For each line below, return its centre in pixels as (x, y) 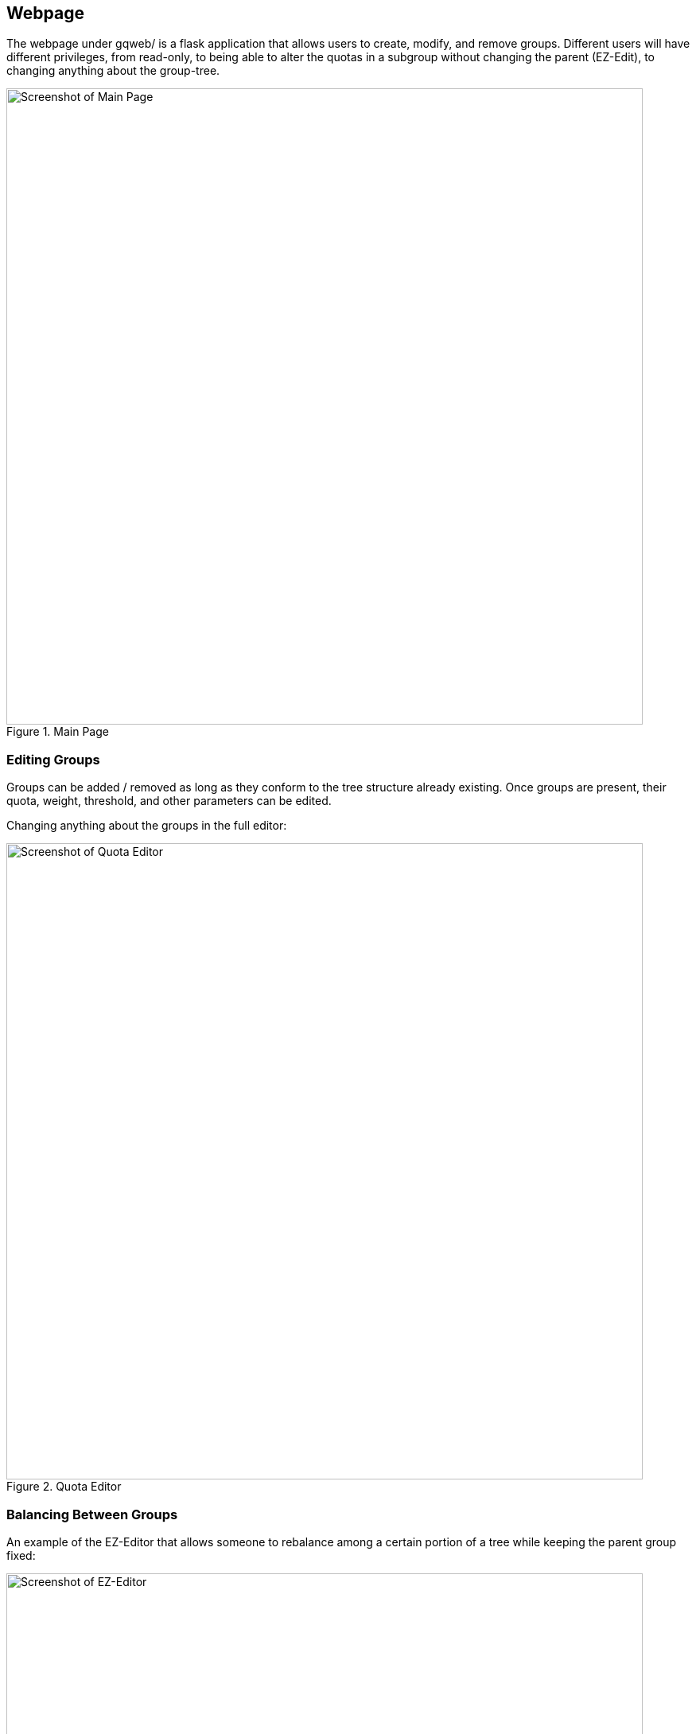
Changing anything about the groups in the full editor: (147, 826)
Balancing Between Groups (92, 1514)
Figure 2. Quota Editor (64, 1487)
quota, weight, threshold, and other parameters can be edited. (169, 801)
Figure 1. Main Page (58, 732)
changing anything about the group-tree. (113, 71)
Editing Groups (53, 759)
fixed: (21, 1555)
